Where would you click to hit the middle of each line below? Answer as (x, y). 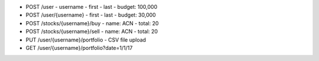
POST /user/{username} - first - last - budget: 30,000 (91, 15)
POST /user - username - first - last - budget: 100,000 (92, 7)
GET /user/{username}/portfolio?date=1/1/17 (79, 48)
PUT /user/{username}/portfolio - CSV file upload (86, 40)
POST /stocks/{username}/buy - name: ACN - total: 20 (92, 23)
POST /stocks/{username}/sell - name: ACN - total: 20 (92, 32)
